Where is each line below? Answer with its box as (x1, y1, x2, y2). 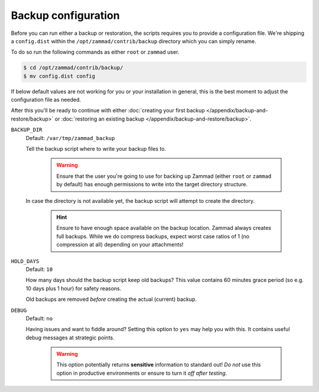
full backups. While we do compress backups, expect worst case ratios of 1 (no (56, 232, 250, 239)
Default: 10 (25, 265, 53, 273)
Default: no (25, 315, 53, 322)
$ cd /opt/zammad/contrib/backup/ (23, 64, 123, 71)
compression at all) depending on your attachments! (56, 241, 184, 248)
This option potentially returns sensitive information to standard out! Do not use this (56, 361, 261, 368)
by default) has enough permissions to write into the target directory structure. (56, 181, 248, 188)
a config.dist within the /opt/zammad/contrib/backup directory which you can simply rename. (11, 37, 256, 44)
